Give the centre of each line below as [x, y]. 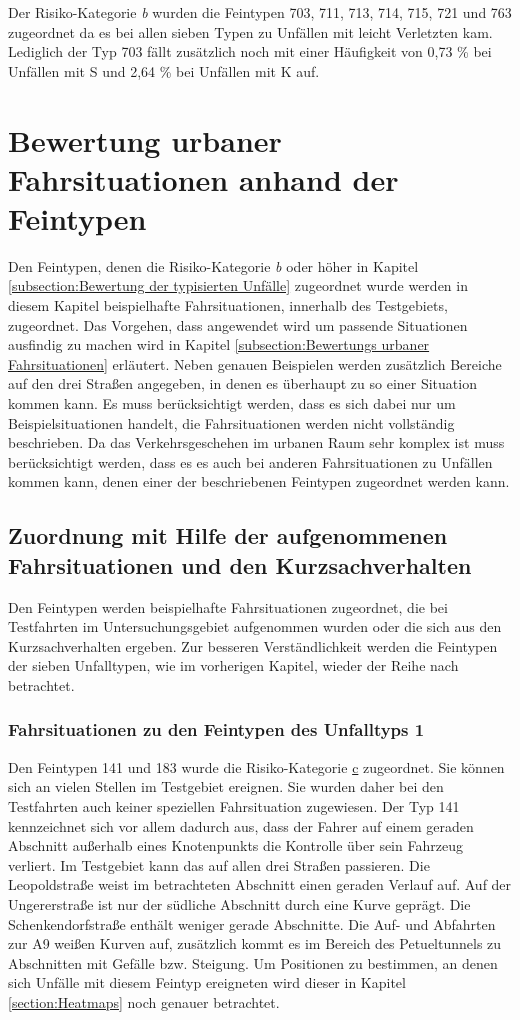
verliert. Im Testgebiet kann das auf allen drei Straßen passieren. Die [219, 864]
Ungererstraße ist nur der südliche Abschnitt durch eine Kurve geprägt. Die [239, 903]
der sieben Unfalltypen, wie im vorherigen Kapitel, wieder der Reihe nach [233, 665]
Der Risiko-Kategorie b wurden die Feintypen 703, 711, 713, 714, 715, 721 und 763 [260, 12]
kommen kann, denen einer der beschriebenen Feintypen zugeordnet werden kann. [259, 481]
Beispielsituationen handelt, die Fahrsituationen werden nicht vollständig [231, 422]
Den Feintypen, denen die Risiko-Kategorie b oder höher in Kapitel [213, 265]
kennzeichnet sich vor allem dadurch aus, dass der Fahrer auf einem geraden [241, 825]
